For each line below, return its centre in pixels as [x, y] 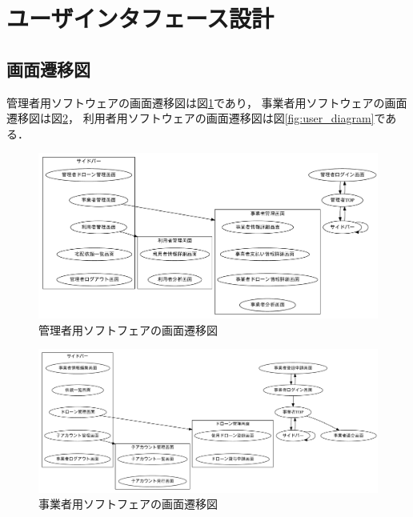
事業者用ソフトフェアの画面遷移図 [128, 504]
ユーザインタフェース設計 [140, 18]
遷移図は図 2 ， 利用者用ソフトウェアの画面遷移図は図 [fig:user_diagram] [190, 118]
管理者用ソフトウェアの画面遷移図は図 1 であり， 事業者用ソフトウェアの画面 [207, 102]
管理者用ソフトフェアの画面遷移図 [128, 329]
